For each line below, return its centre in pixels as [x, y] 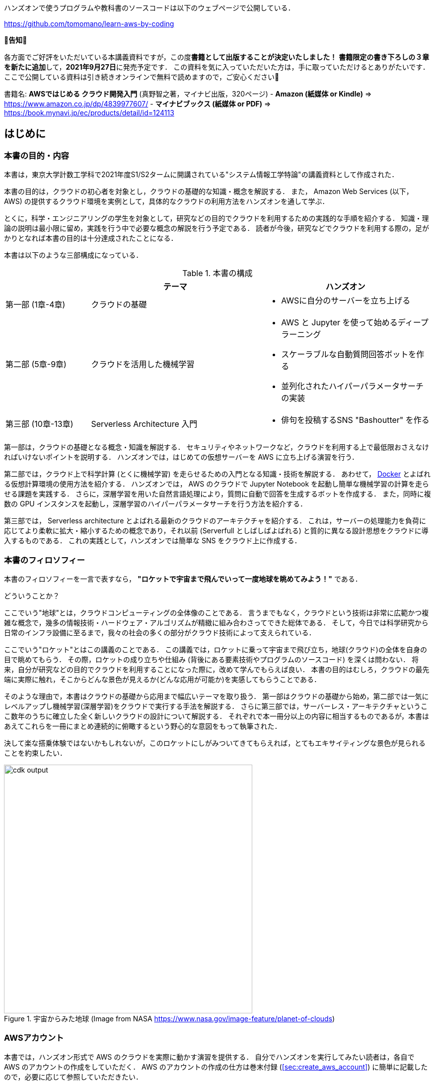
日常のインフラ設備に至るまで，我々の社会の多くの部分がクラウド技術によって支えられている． [160, 632]
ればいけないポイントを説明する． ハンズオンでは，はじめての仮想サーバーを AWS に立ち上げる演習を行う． [181, 457]
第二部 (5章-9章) [36, 364]
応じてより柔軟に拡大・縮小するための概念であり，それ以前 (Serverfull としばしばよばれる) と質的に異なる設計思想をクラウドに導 [216, 531]
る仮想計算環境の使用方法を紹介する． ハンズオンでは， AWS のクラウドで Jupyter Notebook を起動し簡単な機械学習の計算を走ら [217, 484]
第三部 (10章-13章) [39, 424]
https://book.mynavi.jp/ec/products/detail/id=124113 [89, 113]
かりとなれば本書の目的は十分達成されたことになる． [91, 238]
